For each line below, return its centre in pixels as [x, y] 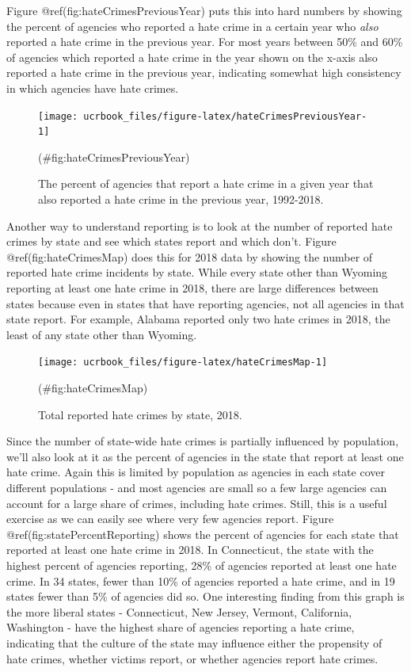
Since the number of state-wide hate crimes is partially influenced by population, [203, 441]
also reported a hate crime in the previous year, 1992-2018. [181, 199]
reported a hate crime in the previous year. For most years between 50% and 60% [205, 42]
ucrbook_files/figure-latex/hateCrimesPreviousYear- [225, 116]
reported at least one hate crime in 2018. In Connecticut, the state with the [190, 550]
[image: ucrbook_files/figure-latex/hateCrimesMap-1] [183, 363]
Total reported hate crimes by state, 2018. [140, 414]
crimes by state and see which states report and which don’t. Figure [171, 241]
